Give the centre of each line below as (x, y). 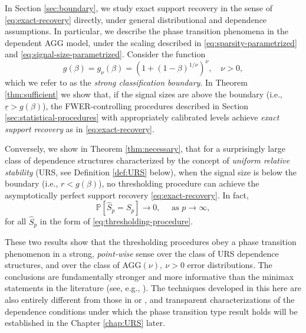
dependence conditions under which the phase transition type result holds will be (151, 311)
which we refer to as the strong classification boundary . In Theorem (126, 82)
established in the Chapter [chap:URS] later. (85, 323)
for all (16, 221)
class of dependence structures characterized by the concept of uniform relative (147, 160)
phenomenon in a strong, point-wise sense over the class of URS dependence (142, 253)
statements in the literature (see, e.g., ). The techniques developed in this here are (153, 288)
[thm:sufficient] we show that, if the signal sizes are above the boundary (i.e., (144, 94)
